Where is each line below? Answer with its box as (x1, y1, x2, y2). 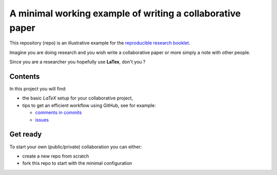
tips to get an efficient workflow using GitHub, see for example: (22, 102, 156, 108)
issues (35, 116, 49, 123)
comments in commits (35, 109, 82, 115)
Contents (9, 72, 40, 81)
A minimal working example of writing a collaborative (9, 8, 241, 19)
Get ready (9, 130, 42, 139)
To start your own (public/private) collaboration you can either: (9, 144, 142, 150)
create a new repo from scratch (22, 153, 89, 159)
